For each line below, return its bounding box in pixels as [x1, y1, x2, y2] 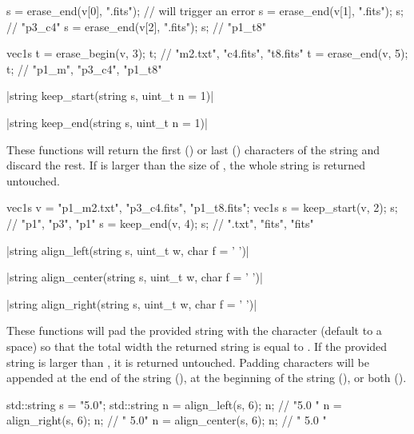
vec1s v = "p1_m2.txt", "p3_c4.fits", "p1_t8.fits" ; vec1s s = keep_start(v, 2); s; [6, 199, 398, 216]
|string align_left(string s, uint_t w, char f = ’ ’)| [6, 241, 249, 258]
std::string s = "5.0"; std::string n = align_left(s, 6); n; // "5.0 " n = [6, 396, 342, 412]
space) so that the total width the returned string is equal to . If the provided [6, 337, 388, 354]
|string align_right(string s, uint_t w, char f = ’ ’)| [6, 295, 257, 312]
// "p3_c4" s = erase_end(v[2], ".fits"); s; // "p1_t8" [6, 18, 266, 34]
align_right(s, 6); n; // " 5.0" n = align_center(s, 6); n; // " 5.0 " [6, 412, 327, 428]
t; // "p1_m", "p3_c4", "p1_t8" [6, 60, 162, 77]
